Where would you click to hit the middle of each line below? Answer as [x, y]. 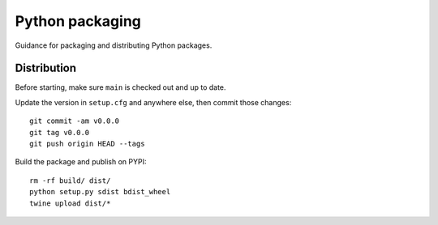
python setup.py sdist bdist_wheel [100, 192]
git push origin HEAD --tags [87, 144]
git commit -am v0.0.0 [75, 121]
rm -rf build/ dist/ [70, 180]
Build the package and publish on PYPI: [81, 162]
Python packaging [78, 21]
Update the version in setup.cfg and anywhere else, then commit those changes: [153, 102]
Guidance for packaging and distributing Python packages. [114, 45]
